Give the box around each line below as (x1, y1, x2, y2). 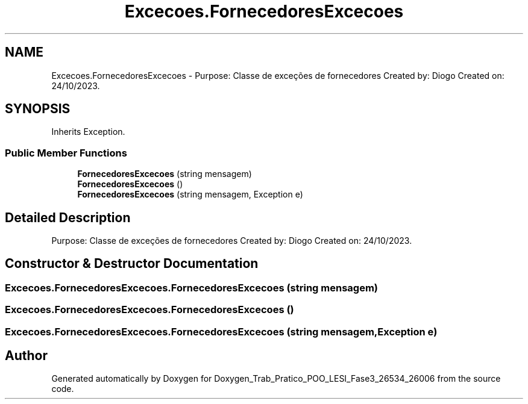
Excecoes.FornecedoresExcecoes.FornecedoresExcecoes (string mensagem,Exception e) (5, 325, 438, 338)
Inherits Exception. (51, 126, 125, 137)
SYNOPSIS (5, 101, 71, 117)
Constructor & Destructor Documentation (5, 256, 259, 272)
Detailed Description (5, 210, 131, 225)
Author (5, 348, 48, 364)
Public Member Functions (5, 146, 127, 159)
